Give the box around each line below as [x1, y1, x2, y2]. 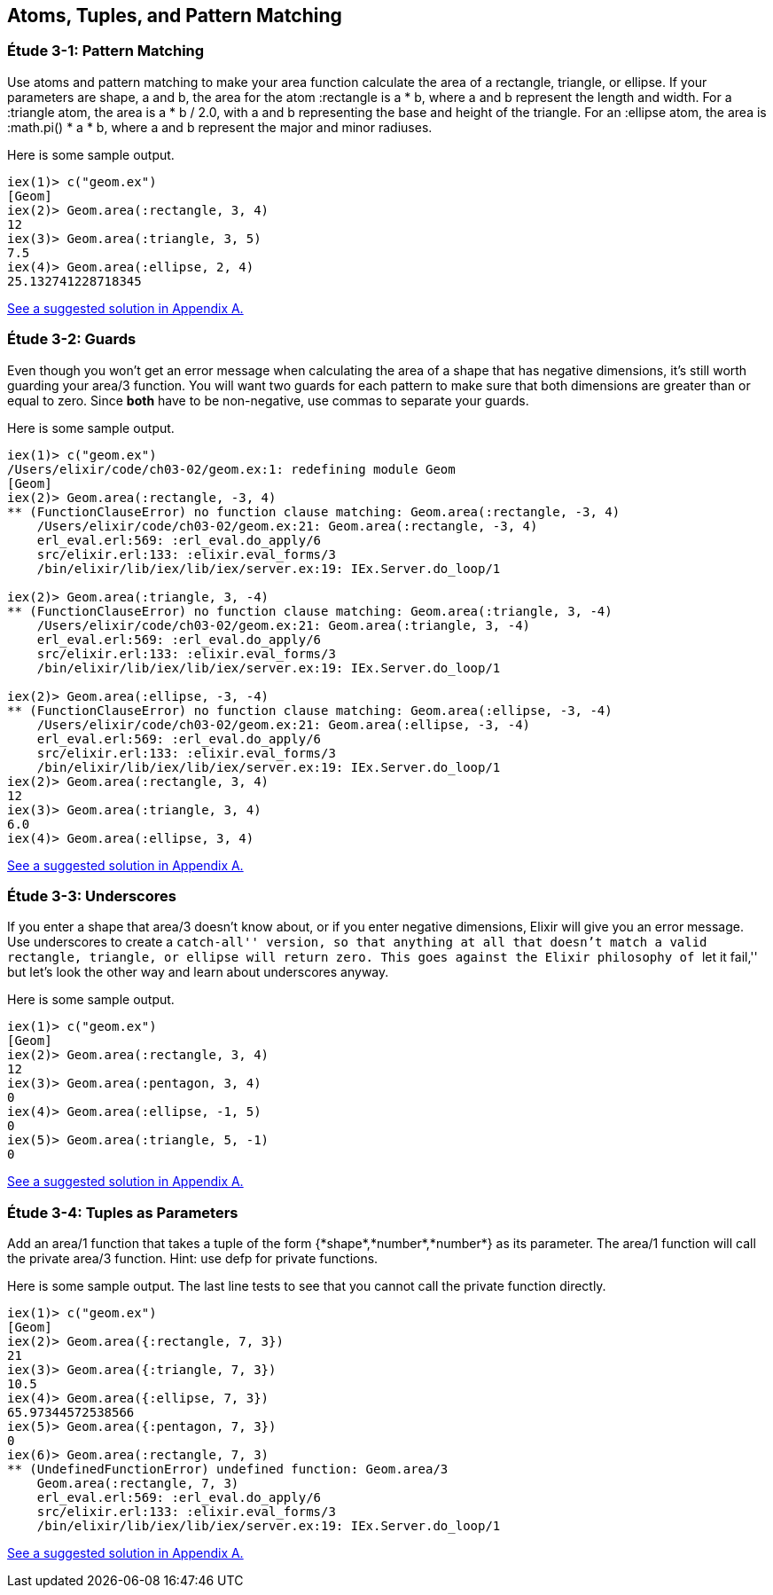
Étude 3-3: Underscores [7, 886, 176, 905]
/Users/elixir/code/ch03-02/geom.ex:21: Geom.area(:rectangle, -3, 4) [36, 518, 538, 533]
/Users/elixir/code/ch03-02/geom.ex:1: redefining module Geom [7, 461, 456, 476]
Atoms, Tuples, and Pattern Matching [7, 4, 342, 27]
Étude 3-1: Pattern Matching [7, 42, 205, 60]
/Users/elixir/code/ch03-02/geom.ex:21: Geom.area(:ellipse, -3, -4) [36, 717, 531, 732]
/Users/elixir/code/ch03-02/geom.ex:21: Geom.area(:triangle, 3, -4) [36, 617, 531, 632]
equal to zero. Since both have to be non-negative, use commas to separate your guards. [7, 392, 529, 408]
